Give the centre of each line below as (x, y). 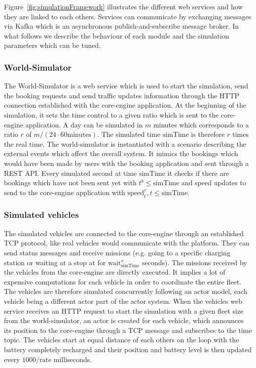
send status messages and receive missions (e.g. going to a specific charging (117, 252)
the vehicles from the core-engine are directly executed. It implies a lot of (115, 272)
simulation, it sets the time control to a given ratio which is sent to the (111, 114)
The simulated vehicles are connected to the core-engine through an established (124, 233)
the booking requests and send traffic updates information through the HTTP (122, 95)
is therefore (208, 134)
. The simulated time (129, 134)
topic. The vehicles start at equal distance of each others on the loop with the (122, 340)
